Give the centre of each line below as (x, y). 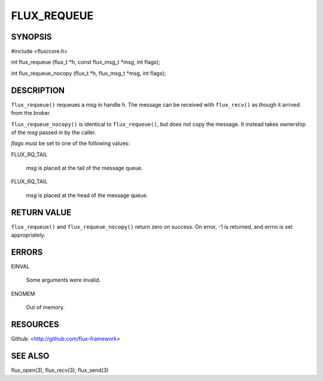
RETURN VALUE (41, 212)
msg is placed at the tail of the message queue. (84, 168)
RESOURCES (35, 324)
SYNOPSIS (31, 37)
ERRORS (27, 252)
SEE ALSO (30, 356)
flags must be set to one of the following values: (70, 143)
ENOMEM (23, 294)
